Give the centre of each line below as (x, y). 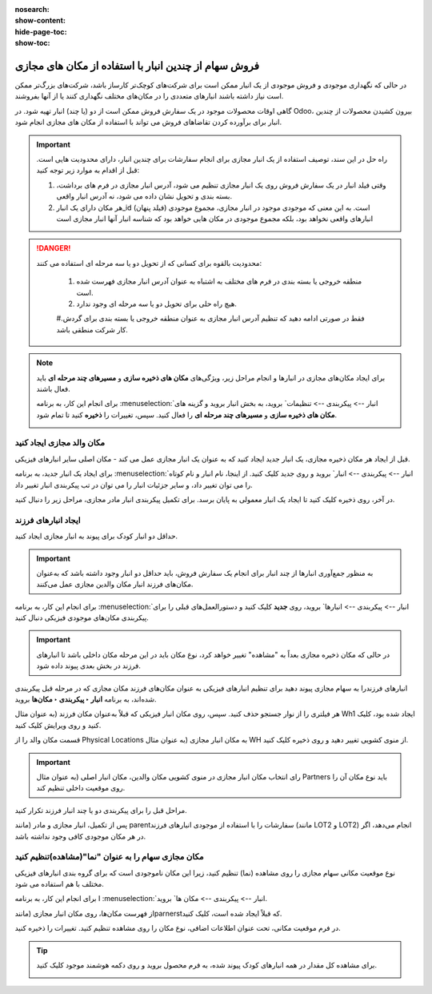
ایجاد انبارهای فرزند (48, 520)
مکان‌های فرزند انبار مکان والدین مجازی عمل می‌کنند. (115, 584)
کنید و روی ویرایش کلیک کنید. (58, 725)
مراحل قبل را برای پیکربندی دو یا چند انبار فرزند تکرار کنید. (101, 810)
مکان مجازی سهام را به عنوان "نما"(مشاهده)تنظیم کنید (109, 857)
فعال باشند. (54, 388)
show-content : (40, 21)
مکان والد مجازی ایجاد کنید (60, 443)
